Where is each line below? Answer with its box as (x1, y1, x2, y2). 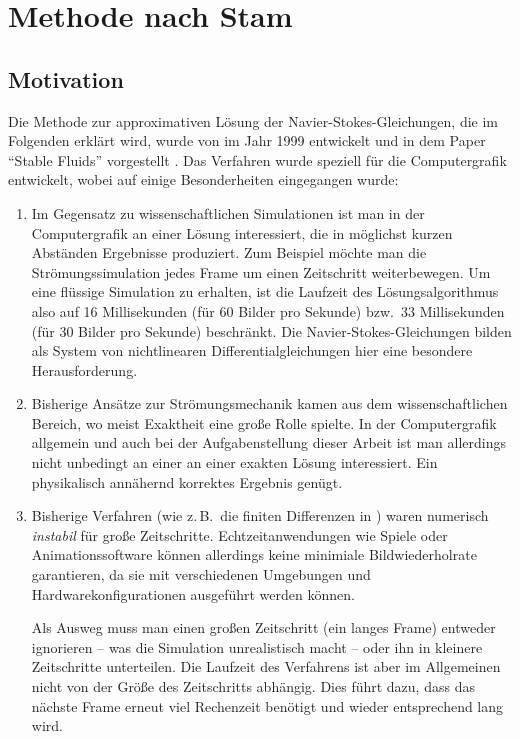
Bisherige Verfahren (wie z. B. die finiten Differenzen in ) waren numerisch (31, 505, 489, 526)
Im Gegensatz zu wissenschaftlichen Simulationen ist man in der (31, 202, 425, 223)
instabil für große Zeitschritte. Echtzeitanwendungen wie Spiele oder (31, 524, 448, 545)
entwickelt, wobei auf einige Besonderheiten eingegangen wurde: (8, 169, 399, 190)
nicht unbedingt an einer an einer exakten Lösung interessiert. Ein (31, 452, 438, 473)
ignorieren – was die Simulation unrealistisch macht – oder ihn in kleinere (31, 636, 483, 657)
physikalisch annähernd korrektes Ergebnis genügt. (31, 471, 343, 492)
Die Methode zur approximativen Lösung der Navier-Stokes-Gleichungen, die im (8, 110, 499, 131)
